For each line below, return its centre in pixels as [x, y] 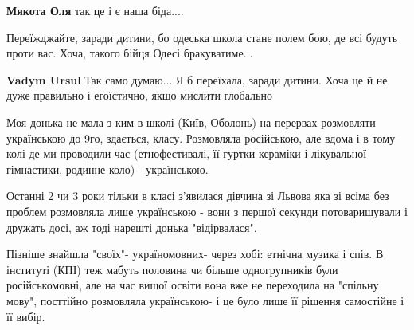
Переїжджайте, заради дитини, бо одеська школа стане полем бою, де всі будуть [202, 37]
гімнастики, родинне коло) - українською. [107, 169]
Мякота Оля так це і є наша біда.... [95, 10]
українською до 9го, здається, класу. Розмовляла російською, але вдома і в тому [201, 137]
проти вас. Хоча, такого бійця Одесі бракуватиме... [130, 53]
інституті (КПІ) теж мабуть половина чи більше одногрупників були [172, 269]
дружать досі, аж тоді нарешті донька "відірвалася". [132, 227]
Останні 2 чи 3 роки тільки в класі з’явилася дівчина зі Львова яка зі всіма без [198, 196]
